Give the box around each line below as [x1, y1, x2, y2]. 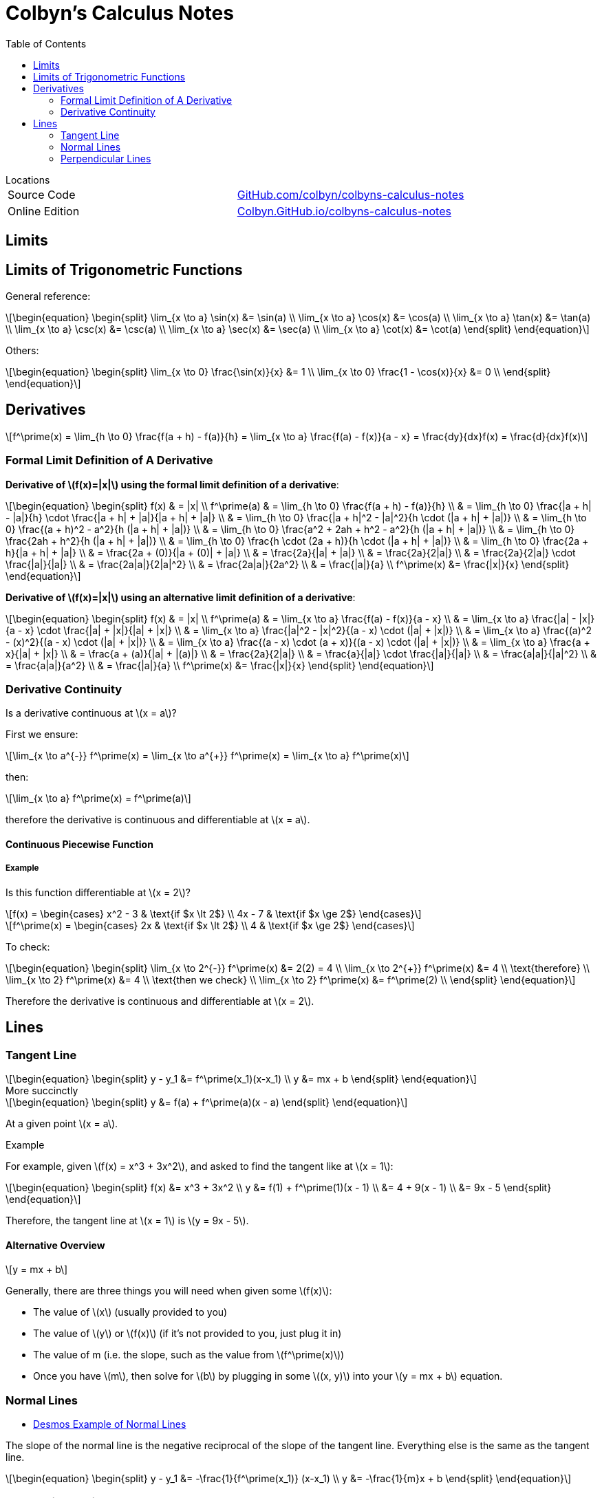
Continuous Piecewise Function [6, 838, 153, 850]
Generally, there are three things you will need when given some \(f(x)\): [6, 1285, 332, 1297]
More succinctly [6, 1084, 78, 1096]
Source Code [8, 187, 76, 202]
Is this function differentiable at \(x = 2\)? [6, 886, 191, 898]
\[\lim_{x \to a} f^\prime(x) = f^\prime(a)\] [6, 792, 191, 805]
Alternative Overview [6, 1239, 105, 1251]
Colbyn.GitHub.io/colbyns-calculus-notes [237, 204, 451, 218]
